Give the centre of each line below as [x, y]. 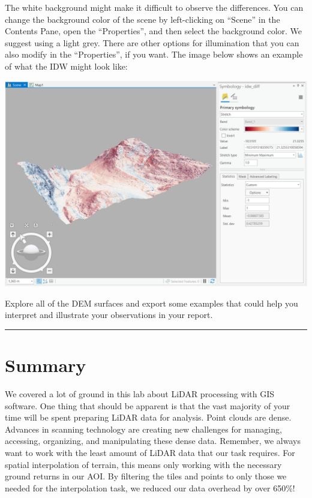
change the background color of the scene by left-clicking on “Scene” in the [142, 19]
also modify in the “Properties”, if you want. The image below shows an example [154, 54]
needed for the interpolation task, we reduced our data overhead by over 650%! [150, 487]
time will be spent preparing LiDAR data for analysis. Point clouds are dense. [148, 417]
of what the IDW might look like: [66, 66]
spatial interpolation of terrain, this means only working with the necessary [143, 464]
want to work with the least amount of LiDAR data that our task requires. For [150, 452]
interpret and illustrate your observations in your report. [109, 315]
